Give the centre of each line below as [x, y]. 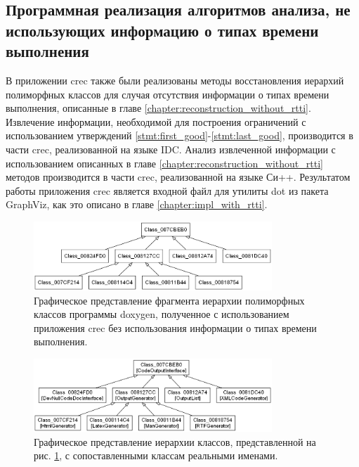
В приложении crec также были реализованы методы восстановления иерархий [175, 80]
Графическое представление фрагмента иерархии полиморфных [169, 300]
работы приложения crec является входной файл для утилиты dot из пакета [167, 190]
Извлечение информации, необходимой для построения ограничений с [156, 121]
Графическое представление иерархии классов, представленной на [175, 441]
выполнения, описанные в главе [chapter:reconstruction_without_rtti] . [158, 108]
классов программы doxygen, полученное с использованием [162, 314]
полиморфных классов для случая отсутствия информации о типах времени [168, 94]
